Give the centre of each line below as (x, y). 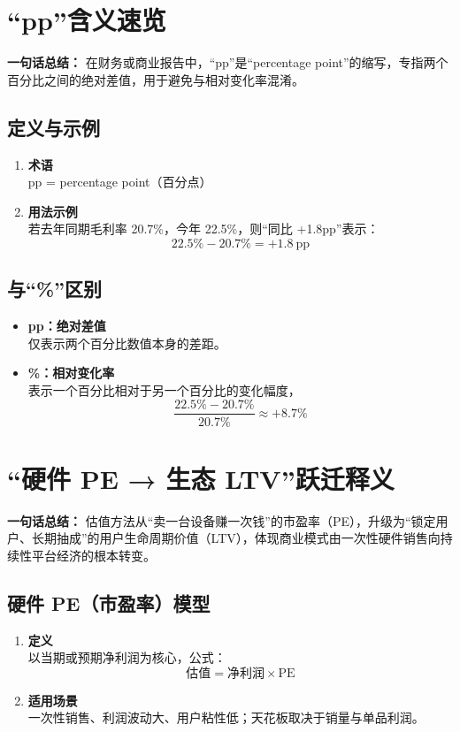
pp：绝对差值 (67, 326)
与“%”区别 (55, 289)
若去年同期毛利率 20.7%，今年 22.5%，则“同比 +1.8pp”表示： (203, 229)
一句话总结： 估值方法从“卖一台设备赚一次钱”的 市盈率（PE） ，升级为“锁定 (222, 520)
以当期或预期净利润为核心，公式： (127, 657)
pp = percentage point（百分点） (120, 182)
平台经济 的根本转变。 (93, 555)
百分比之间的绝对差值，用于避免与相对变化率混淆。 (156, 79)
